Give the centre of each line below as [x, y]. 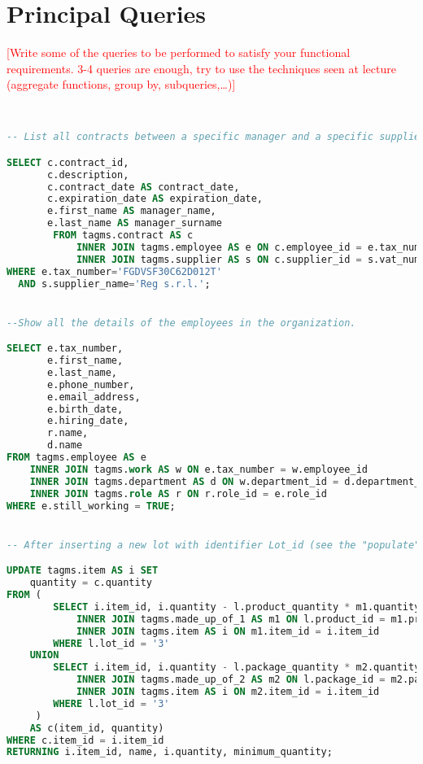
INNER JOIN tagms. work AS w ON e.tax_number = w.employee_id [198, 469]
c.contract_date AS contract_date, [144, 187]
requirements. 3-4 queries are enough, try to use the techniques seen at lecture [201, 68]
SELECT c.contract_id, [68, 162]
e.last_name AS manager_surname [135, 223]
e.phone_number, [91, 384]
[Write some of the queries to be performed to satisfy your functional [179, 52]
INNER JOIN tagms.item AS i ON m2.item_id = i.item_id [228, 692]
